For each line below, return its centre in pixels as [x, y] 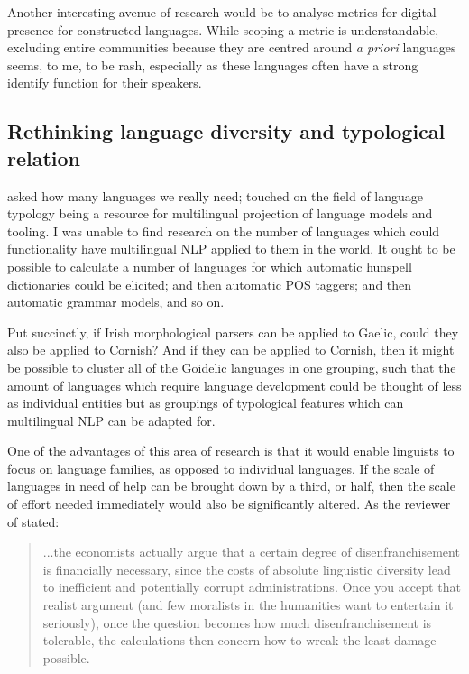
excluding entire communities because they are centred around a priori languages [232, 47]
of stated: [33, 521]
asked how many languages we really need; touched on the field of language [216, 195]
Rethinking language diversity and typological [226, 131]
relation [44, 157]
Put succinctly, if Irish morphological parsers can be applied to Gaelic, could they [233, 332]
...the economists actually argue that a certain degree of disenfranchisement [251, 552]
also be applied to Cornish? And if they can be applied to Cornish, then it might [231, 350]
